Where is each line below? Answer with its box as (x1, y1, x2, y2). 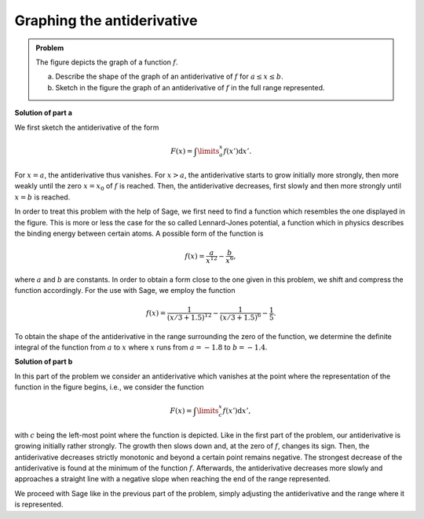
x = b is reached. (14, 192, 71, 202)
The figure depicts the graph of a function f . (35, 57, 178, 67)
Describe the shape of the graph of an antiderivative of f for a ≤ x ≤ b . (55, 71, 283, 82)
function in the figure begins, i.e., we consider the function (14, 382, 204, 392)
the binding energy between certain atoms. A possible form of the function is (14, 228, 264, 239)
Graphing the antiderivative (14, 12, 198, 29)
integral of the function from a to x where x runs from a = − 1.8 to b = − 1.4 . (14, 342, 268, 353)
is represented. (14, 499, 64, 510)
